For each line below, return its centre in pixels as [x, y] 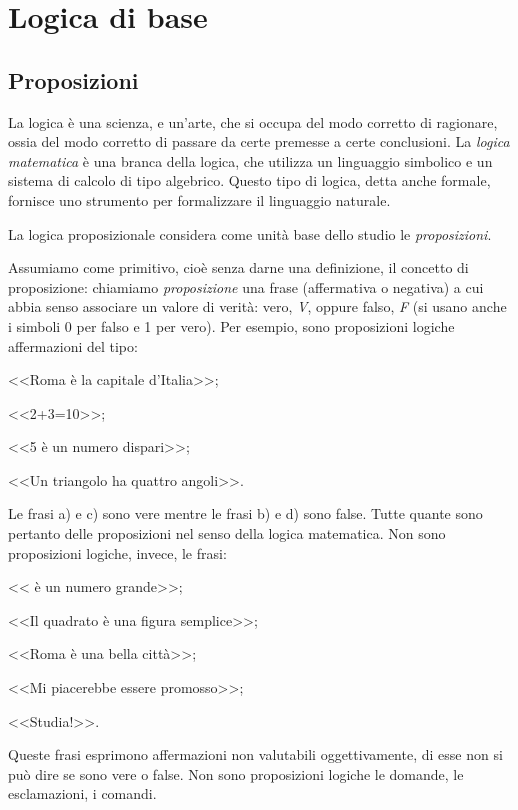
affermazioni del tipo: [73, 345]
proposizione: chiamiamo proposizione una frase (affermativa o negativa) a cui [246, 286]
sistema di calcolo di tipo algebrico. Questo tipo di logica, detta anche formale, [249, 180]
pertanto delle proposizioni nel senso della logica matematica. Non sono [227, 533]
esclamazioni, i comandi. [82, 793]
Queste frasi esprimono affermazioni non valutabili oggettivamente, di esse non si [255, 754]
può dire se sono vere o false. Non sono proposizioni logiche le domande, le [236, 773]
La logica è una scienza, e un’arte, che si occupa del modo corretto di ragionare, [253, 121]
